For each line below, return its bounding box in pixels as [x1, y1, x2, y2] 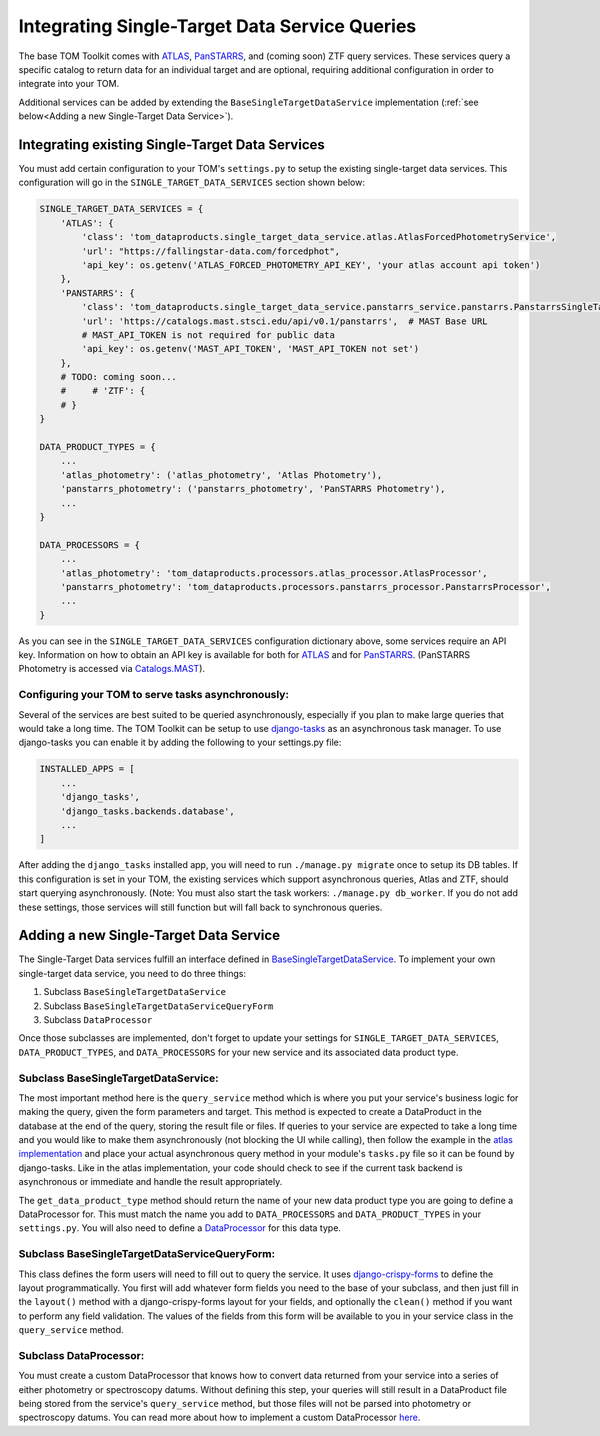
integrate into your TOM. [18, 78, 120, 90]
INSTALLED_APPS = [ [39, 763, 135, 775]
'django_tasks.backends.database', [60, 805, 235, 817]
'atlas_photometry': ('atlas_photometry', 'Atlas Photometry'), [60, 469, 383, 480]
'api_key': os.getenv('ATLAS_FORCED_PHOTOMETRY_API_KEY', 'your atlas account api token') [81, 259, 541, 270]
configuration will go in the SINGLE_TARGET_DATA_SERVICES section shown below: [18, 176, 365, 189]
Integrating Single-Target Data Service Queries [18, 15, 417, 37]
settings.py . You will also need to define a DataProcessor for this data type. [18, 1222, 342, 1234]
